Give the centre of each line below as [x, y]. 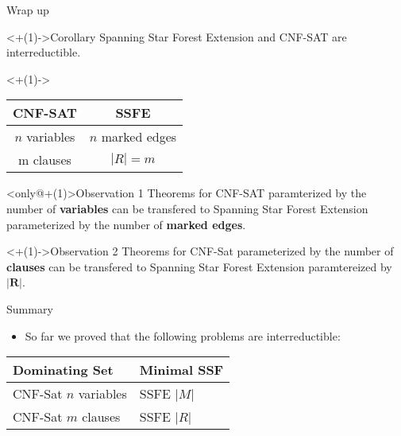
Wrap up [28, 10]
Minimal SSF [181, 370]
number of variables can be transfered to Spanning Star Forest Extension [187, 208]
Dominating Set [63, 370]
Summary [30, 308]
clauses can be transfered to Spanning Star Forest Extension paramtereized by [199, 266]
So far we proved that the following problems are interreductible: [183, 335]
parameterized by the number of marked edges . [126, 224]
